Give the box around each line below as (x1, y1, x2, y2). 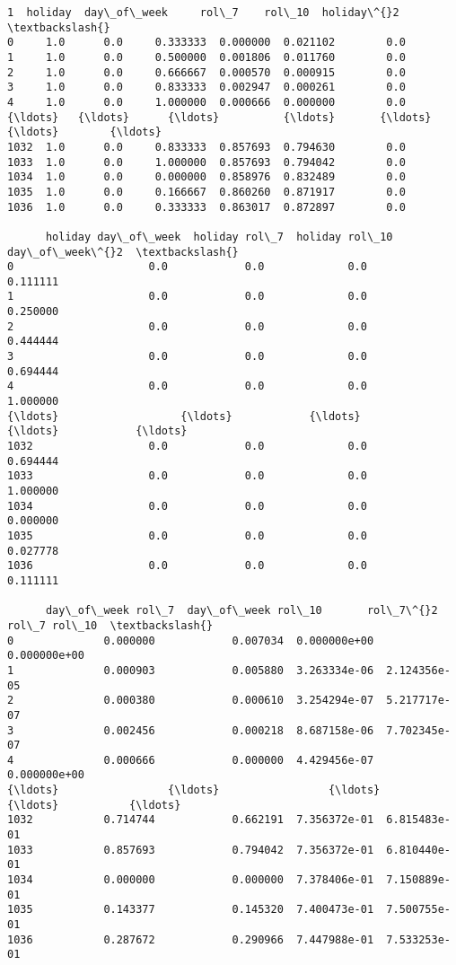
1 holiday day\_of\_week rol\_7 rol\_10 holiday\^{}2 (7, 6, 399, 19)
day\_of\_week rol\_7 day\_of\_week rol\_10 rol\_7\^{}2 (45, 604, 438, 618)
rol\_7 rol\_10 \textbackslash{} (7, 618, 214, 632)
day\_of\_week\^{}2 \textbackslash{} (7, 245, 239, 259)
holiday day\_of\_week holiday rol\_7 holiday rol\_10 (45, 230, 393, 243)
